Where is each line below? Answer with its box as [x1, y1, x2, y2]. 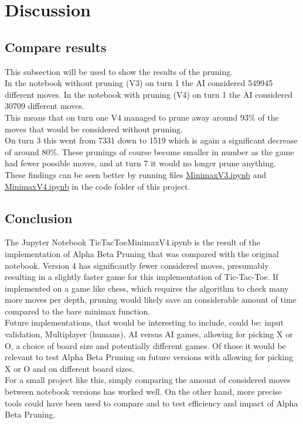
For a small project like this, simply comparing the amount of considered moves [5, 374, 291, 386]
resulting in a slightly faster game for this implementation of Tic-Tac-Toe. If [5, 271, 278, 283]
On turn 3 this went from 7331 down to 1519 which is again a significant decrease [5, 134, 298, 146]
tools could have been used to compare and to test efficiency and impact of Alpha [5, 396, 298, 409]
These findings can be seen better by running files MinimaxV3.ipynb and [5, 168, 267, 180]
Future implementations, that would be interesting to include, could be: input [5, 316, 284, 329]
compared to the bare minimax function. [5, 305, 151, 317]
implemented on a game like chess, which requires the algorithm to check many [5, 282, 289, 294]
